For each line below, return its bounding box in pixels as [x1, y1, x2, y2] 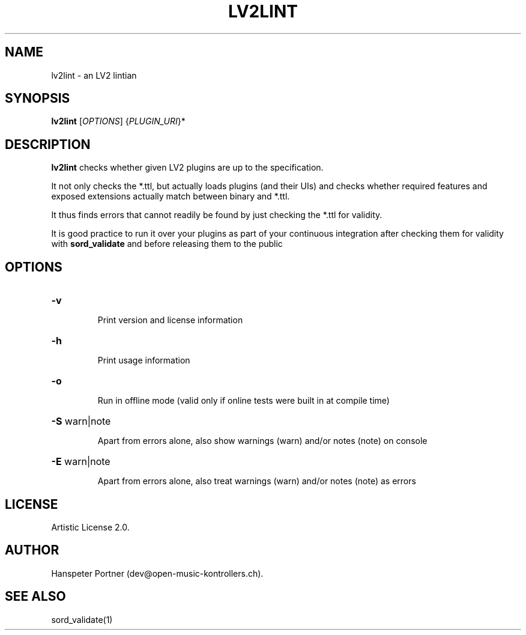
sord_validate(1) [51, 614, 113, 625]
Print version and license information [97, 315, 243, 326]
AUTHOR [5, 542, 59, 558]
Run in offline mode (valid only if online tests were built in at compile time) [97, 395, 390, 406]
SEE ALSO [5, 589, 66, 604]
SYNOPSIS [5, 91, 70, 106]
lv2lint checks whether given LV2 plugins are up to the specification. [51, 162, 324, 173]
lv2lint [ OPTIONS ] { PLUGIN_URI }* [51, 116, 186, 127]
